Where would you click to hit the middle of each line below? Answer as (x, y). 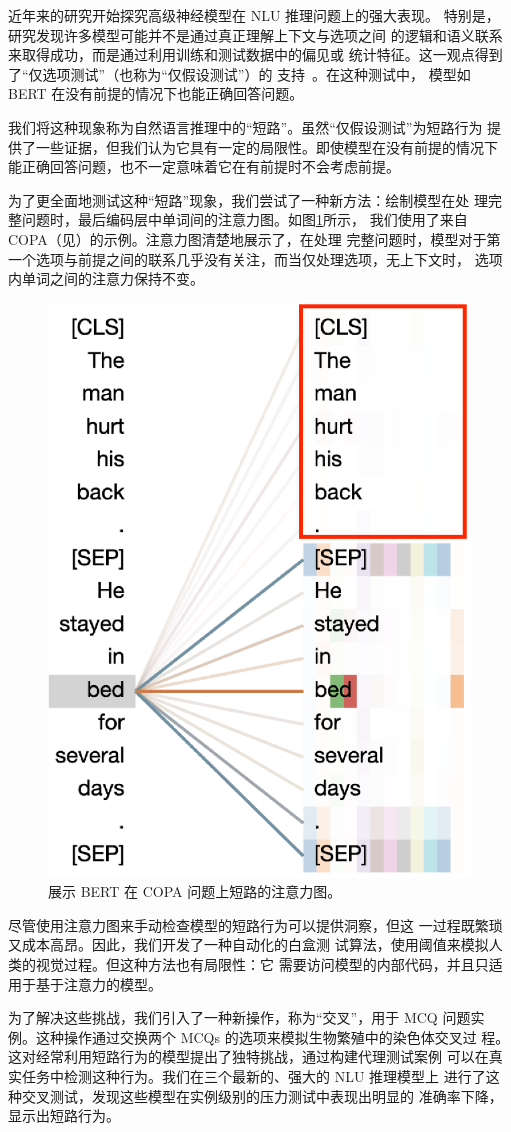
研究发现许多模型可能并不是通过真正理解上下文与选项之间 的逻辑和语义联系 (255, 34)
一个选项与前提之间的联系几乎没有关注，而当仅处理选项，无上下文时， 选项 (255, 258)
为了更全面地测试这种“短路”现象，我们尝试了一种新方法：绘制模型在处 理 (248, 199)
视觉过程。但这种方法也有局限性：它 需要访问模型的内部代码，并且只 (262, 963)
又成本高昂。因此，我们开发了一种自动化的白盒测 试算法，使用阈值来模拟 (248, 944)
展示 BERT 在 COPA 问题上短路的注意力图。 (195, 891)
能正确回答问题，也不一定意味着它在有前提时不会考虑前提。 (204, 166)
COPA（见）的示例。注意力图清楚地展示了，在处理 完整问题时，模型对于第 (254, 238)
